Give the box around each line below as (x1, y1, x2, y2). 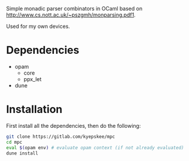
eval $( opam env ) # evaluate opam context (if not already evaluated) (6, 144, 184, 150)
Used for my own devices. (6, 23, 70, 30)
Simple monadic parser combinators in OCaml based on (6, 5, 143, 12)
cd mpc (6, 139, 23, 145)
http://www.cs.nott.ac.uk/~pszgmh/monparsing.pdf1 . (6, 11, 136, 18)
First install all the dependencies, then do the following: (6, 122, 141, 129)
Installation (6, 103, 63, 116)
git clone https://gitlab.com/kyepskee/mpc (6, 133, 116, 140)
